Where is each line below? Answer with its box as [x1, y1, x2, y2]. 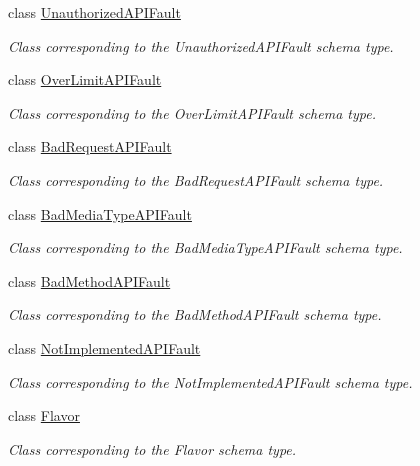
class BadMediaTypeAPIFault [8, 203, 192, 224]
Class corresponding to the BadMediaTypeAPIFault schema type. [8, 237, 403, 258]
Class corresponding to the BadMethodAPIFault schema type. [8, 304, 382, 325]
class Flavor [8, 405, 80, 426]
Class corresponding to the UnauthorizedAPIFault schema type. [8, 35, 394, 56]
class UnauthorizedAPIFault [8, 2, 181, 22]
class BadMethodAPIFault [8, 270, 171, 291]
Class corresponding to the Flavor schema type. [8, 438, 297, 459]
